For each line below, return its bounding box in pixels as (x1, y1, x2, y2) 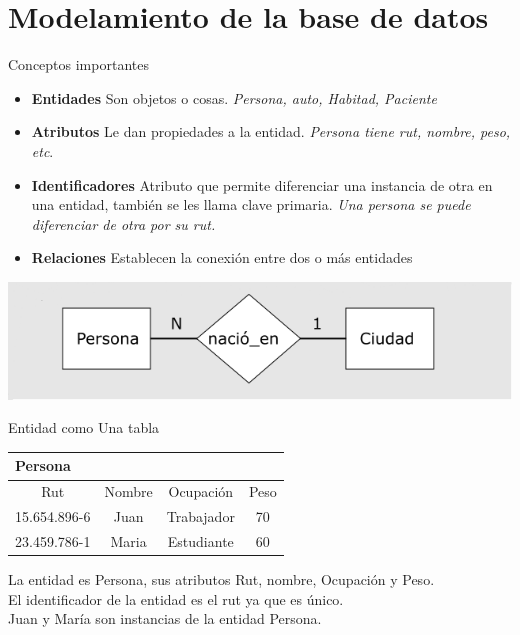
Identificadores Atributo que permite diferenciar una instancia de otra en (31, 174, 493, 195)
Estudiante (167, 530, 234, 551)
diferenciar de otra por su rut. (31, 213, 216, 234)
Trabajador (166, 506, 235, 527)
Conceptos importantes (8, 54, 149, 75)
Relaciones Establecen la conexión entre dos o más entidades (31, 247, 413, 268)
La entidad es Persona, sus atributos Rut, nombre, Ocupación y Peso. (8, 569, 435, 590)
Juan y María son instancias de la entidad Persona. (8, 608, 322, 629)
